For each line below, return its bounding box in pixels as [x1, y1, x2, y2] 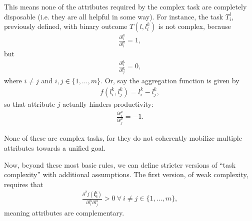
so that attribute [4, 98, 55, 109]
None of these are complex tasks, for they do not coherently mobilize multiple [4, 133, 242, 143]
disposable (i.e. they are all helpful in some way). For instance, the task [4, 11, 223, 21]
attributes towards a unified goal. [4, 142, 106, 153]
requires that [4, 179, 43, 189]
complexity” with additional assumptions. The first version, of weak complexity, [4, 169, 248, 180]
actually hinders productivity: [62, 98, 153, 109]
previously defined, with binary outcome [4, 21, 127, 31]
